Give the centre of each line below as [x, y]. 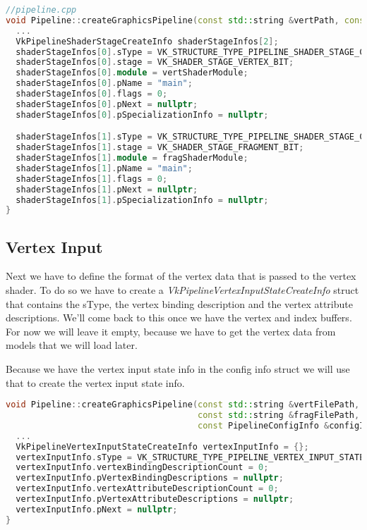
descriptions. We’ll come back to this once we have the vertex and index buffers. [179, 318]
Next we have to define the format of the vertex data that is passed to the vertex [181, 276]
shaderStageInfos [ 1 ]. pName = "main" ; [104, 168]
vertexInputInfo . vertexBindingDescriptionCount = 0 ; [142, 468]
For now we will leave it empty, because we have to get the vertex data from [171, 331]
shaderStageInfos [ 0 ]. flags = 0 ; [92, 94]
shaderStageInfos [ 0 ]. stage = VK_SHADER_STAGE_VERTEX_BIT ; [155, 62]
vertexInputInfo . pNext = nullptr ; [97, 509]
